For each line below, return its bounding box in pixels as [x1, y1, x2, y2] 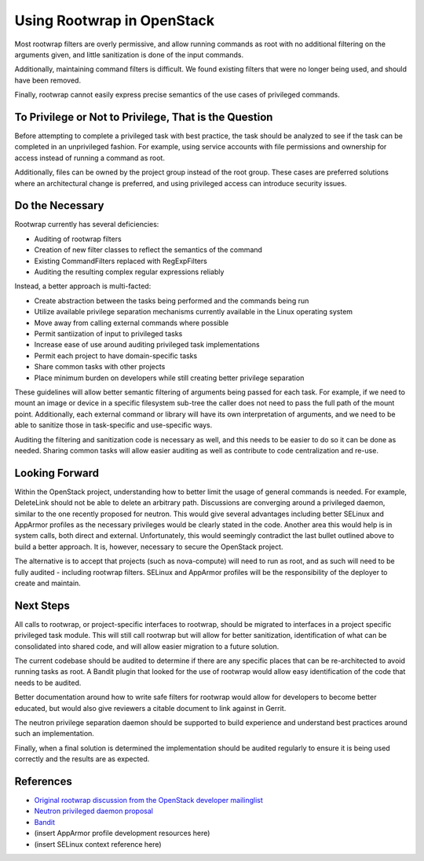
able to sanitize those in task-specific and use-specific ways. [14, 420, 213, 430]
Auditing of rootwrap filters [34, 234, 122, 244]
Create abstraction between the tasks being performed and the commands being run [34, 295, 309, 306]
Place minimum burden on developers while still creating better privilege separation [34, 373, 305, 383]
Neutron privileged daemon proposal [34, 806, 153, 816]
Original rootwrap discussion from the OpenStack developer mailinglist [34, 796, 263, 805]
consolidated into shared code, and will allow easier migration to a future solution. [14, 641, 280, 651]
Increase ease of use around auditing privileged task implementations [34, 340, 260, 350]
